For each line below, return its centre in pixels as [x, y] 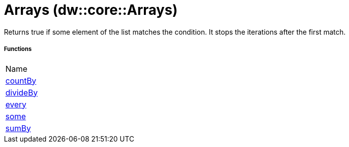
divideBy [22, 92]
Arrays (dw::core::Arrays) [91, 10]
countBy [21, 80]
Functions [18, 49]
